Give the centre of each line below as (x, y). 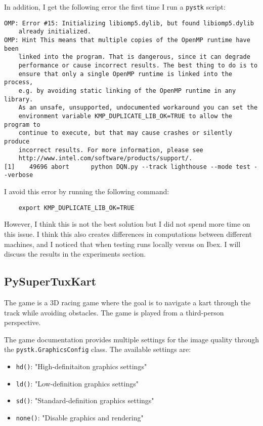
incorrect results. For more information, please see (111, 150)
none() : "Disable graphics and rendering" (80, 417)
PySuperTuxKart (50, 281)
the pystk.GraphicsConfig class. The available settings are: (98, 349)
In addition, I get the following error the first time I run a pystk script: (115, 7)
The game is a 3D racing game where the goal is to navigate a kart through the (127, 302)
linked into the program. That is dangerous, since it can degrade (134, 57)
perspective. (23, 322)
